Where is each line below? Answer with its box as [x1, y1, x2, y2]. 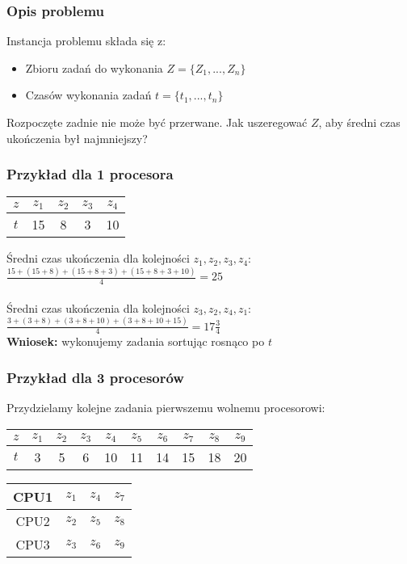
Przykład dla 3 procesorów [6, 367, 184, 387]
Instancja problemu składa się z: [6, 32, 166, 49]
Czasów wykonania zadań [25, 86, 152, 103]
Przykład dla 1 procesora [6, 164, 174, 184]
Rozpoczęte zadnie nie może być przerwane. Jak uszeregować [6, 114, 308, 130]
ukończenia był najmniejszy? [6, 129, 148, 146]
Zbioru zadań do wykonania [25, 59, 163, 76]
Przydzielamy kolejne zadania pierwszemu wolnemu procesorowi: [6, 399, 325, 416]
